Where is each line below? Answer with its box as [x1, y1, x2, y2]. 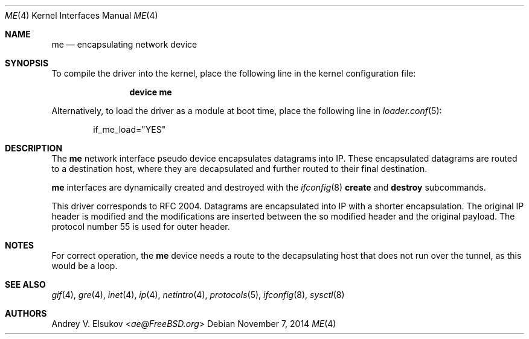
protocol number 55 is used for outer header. [51, 221, 230, 232]
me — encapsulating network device [51, 39, 197, 49]
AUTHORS [5, 308, 47, 318]
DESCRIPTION [5, 143, 63, 153]
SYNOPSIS [5, 58, 49, 68]
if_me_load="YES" [93, 124, 166, 135]
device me [129, 87, 172, 97]
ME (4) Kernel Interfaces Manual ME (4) [5, 10, 158, 21]
